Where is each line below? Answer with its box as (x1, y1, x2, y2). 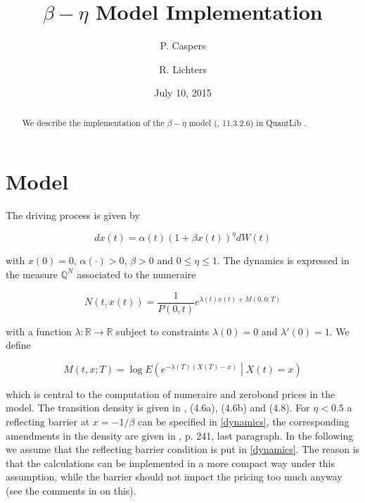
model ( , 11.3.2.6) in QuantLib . (188, 116, 307, 128)
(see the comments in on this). (6, 483, 136, 497)
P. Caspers (160, 38, 206, 53)
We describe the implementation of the (22, 116, 165, 128)
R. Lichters (159, 61, 207, 76)
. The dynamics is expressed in (217, 253, 350, 268)
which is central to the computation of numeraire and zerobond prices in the (6, 386, 335, 401)
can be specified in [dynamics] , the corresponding (138, 414, 350, 429)
